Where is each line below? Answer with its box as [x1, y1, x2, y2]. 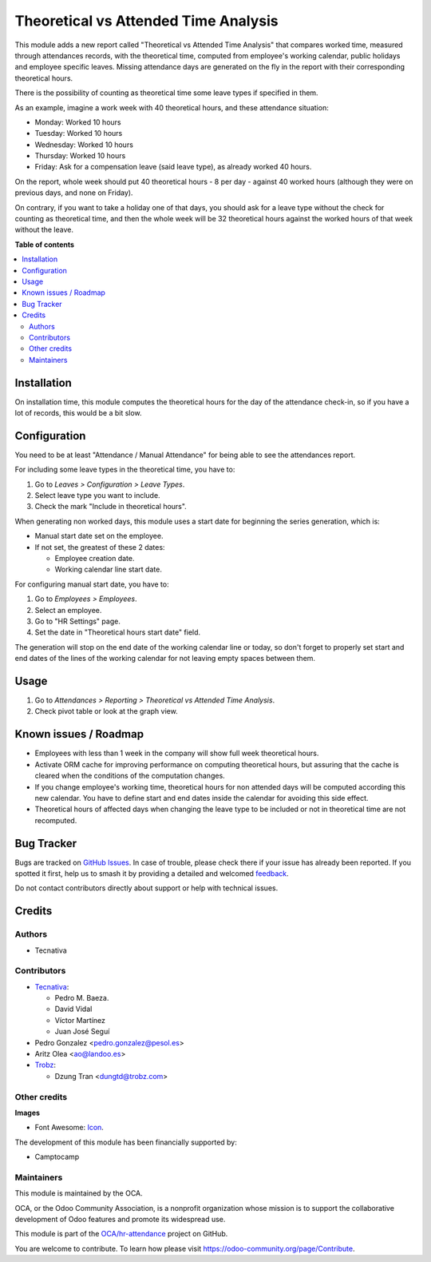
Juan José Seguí [54, 1027, 110, 1037]
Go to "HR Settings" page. [34, 616, 121, 626]
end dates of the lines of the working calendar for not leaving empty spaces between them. [14, 654, 315, 663]
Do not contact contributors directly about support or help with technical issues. [14, 883, 279, 893]
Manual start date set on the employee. [34, 531, 164, 541]
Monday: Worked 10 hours [34, 117, 121, 127]
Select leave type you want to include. [34, 491, 160, 500]
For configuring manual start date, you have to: [14, 579, 169, 589]
